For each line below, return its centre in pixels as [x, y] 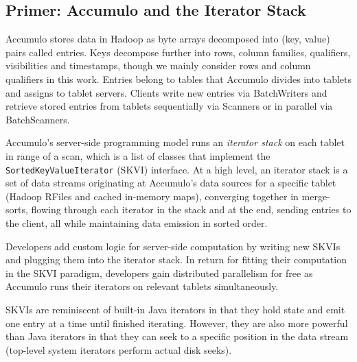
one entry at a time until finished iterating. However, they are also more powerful [177, 323]
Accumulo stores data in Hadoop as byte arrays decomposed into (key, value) [168, 39]
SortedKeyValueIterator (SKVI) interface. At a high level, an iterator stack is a [177, 169]
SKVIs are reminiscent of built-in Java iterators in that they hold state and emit [175, 309]
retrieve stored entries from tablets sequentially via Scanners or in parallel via [169, 106]
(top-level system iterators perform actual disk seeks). [119, 349]
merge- [316, 196]
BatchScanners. [38, 119]
